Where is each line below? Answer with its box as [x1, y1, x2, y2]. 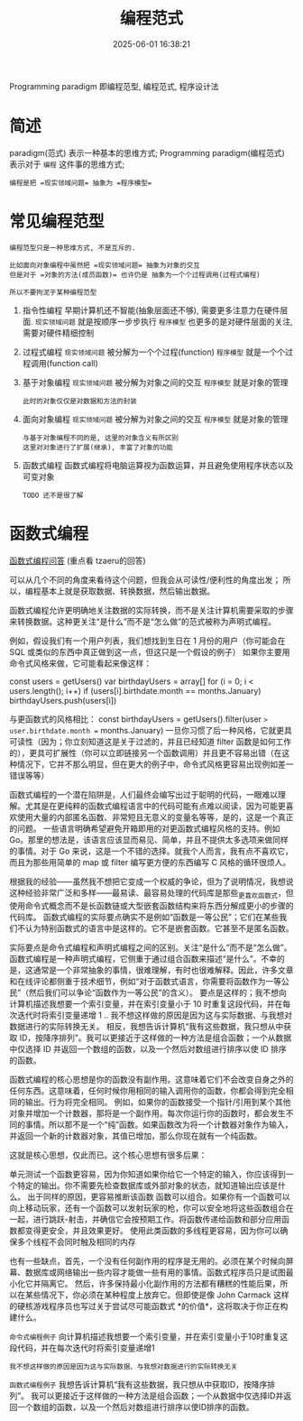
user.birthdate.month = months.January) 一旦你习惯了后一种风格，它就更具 [9, 724, 293, 735]
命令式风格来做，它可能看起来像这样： [9, 658, 151, 669]
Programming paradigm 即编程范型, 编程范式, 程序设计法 [9, 80, 219, 91]
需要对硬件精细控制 [22, 327, 95, 338]
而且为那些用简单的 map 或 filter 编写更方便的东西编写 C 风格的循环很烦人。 [9, 856, 291, 867]
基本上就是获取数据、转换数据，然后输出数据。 [40, 586, 215, 596]
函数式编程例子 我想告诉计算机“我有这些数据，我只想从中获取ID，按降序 [9, 1379, 268, 1389]
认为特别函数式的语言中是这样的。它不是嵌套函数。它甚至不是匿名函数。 [24, 922, 294, 934]
